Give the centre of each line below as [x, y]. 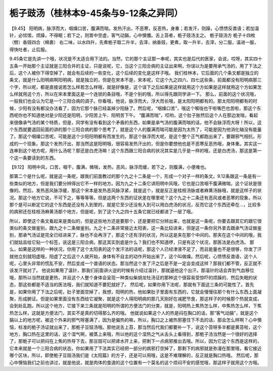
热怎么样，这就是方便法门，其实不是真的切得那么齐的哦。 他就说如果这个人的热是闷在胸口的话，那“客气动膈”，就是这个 [134, 313]
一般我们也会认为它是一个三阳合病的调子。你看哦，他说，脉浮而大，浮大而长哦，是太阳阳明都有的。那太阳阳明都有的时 [133, 101]
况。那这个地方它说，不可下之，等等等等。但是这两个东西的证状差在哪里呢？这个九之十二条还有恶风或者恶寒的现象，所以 [135, 198]
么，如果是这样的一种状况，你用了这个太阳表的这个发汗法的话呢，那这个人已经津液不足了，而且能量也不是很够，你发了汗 [135, 249]
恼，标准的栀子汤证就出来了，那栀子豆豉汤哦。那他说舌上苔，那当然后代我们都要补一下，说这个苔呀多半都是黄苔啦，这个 [135, 327]
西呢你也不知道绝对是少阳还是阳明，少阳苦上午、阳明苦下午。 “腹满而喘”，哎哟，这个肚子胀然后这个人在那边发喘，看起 [134, 115]
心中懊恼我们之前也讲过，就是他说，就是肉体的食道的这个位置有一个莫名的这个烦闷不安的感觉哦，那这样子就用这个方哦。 [135, 362]
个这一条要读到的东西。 [34, 158]
